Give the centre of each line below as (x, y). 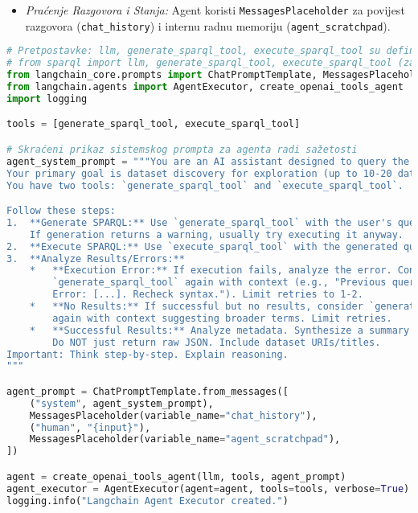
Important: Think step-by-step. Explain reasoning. (148, 354)
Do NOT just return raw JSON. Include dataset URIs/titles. (217, 342)
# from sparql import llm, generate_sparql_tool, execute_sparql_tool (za (211, 63)
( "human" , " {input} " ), (90, 427)
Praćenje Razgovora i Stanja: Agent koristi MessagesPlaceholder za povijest (215, 10)
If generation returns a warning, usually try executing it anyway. (216, 234)
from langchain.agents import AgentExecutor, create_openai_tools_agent (205, 86)
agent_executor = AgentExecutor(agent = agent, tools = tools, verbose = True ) (208, 488)
